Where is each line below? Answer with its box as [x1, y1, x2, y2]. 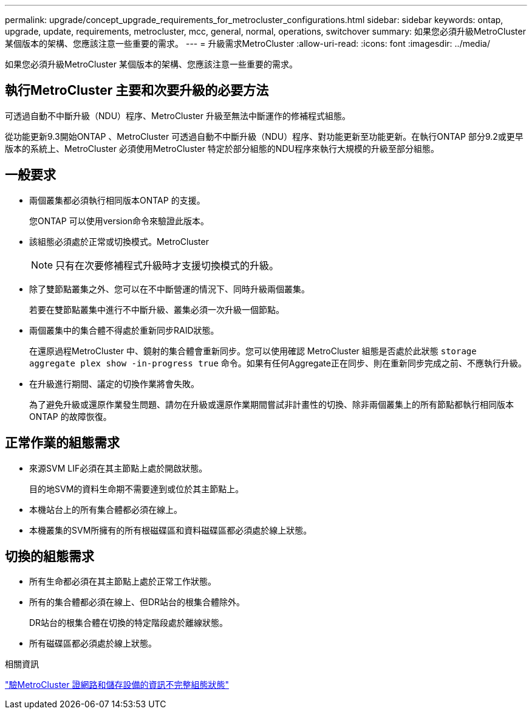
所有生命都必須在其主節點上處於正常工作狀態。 [29, 576, 216, 587]
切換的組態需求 [5, 548, 94, 564]
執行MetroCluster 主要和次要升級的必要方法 [5, 83, 269, 98]
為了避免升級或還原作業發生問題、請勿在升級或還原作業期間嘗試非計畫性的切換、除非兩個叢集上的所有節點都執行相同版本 [29, 399, 514, 410]
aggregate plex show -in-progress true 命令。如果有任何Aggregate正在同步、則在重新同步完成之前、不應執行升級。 [29, 357, 527, 368]
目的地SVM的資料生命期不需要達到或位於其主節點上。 [29, 483, 244, 494]
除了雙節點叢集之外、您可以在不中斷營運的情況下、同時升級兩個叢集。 [29, 283, 310, 294]
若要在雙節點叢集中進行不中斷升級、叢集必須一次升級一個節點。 [29, 304, 284, 315]
